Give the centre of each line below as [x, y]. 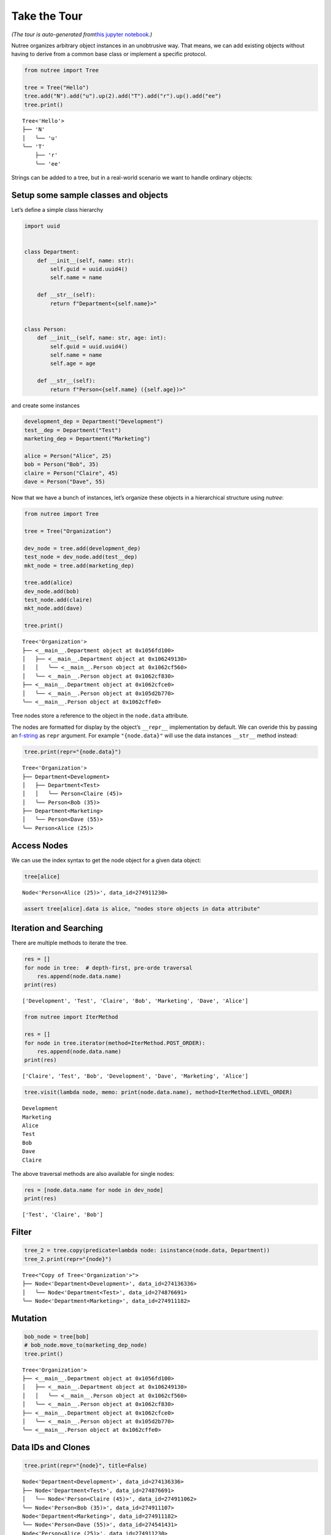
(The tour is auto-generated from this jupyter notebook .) [82, 34]
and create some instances [45, 405]
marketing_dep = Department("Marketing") [87, 439]
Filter [21, 1232]
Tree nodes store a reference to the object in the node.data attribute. [100, 716]
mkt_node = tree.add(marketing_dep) [79, 565]
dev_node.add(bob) [52, 591]
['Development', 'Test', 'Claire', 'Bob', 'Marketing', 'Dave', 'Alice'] [135, 1001]
